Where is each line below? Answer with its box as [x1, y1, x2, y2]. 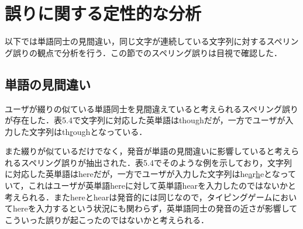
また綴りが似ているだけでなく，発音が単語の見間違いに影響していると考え [5, 145, 291, 157]
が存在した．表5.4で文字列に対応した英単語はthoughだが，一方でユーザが [5, 114, 285, 126]
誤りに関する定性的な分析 [5, 1, 202, 25]
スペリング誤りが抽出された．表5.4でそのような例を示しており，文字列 [20, 156, 292, 168]
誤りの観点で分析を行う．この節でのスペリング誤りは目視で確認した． [12, 46, 282, 58]
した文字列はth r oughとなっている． [12, 125, 147, 137]
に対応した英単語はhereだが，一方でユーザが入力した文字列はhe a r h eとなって [5, 168, 296, 180]
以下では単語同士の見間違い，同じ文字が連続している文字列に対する [5, 35, 267, 47]
